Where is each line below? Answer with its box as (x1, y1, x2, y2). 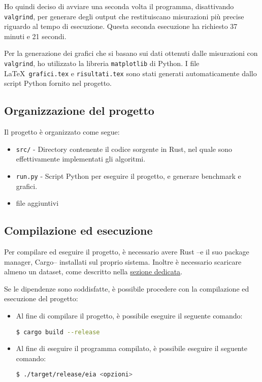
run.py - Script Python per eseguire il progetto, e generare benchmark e (16, 170, 241, 181)
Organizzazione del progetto (4, 103, 154, 118)
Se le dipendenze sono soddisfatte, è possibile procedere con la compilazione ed (4, 283, 249, 294)
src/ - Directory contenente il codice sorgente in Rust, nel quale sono (16, 143, 233, 154)
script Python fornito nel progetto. (4, 78, 112, 88)
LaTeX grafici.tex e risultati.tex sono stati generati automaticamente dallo (4, 68, 257, 78)
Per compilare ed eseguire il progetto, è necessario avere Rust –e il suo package (4, 246, 249, 257)
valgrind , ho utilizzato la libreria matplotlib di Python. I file (4, 58, 200, 69)
